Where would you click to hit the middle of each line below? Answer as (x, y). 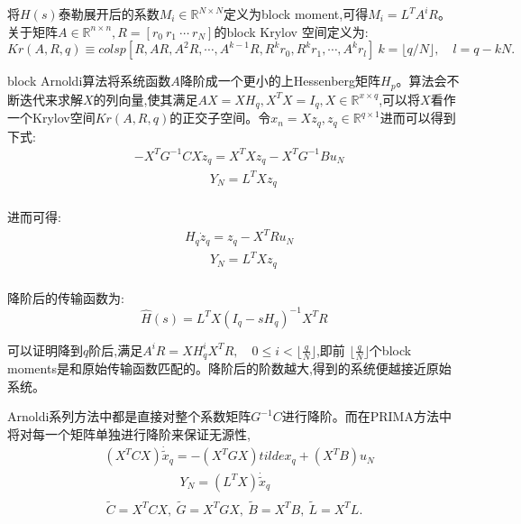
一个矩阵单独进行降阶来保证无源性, (147, 434)
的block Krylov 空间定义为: (291, 31)
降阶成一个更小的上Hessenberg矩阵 (280, 81)
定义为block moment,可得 (296, 14)
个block (390, 349)
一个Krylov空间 (51, 118)
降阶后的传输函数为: (66, 297)
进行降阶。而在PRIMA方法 (360, 416)
